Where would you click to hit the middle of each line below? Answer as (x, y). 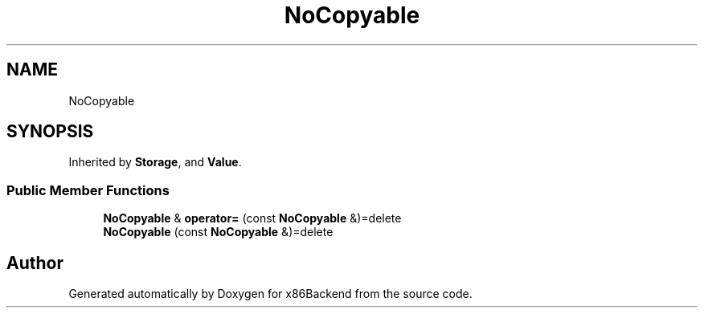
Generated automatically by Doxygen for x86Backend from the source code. (270, 294)
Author (35, 263)
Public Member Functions (88, 190)
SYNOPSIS (50, 132)
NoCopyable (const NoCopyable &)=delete (218, 232)
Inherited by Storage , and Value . (155, 162)
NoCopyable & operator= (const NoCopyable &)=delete (252, 218)
